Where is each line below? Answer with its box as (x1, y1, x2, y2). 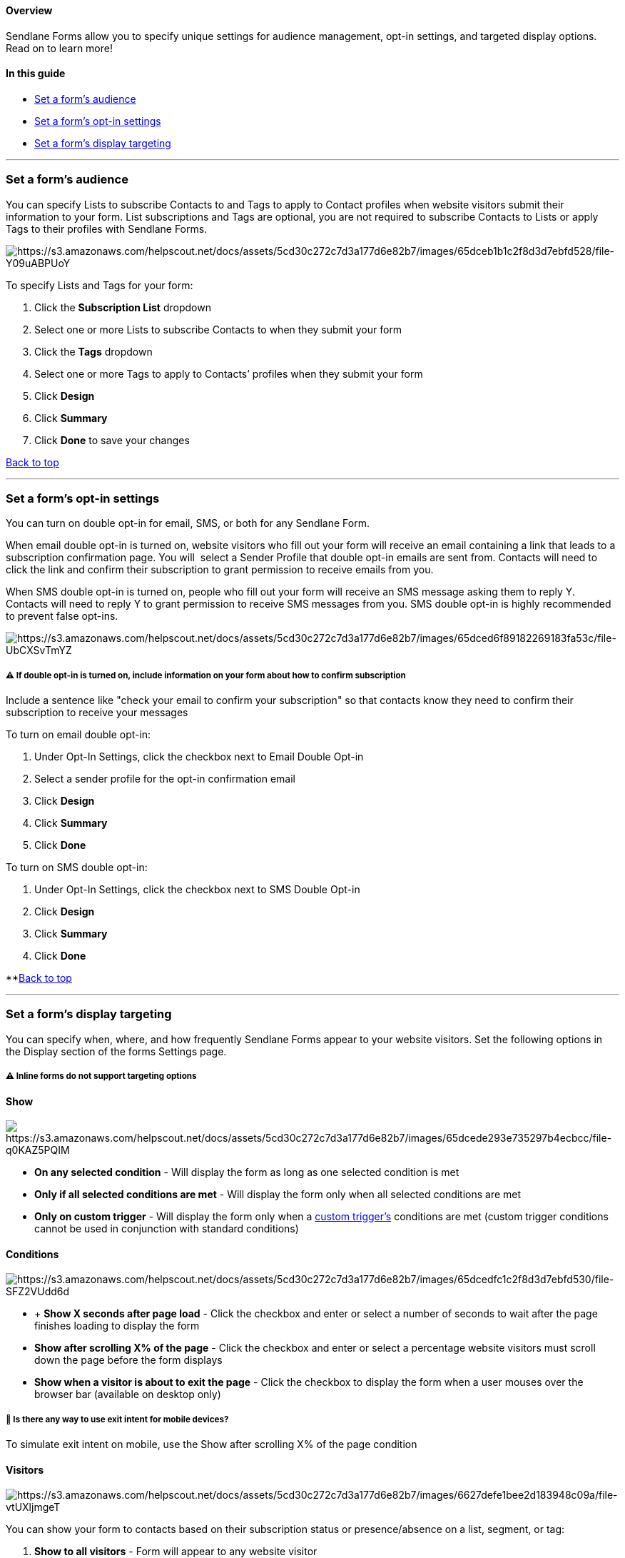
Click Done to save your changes (34, 433, 190, 446)
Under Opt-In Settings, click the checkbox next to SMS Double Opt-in (34, 883, 360, 896)
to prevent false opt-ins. (6, 610, 118, 623)
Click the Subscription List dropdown (34, 301, 211, 313)
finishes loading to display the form (34, 1320, 200, 1332)
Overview (6, 4, 53, 16)
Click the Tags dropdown (34, 345, 153, 358)
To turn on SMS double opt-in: (6, 861, 148, 874)
